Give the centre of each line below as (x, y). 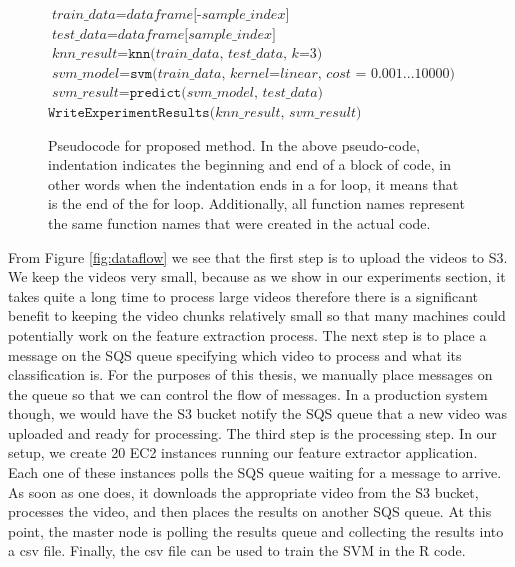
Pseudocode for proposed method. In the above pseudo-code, (234, 144)
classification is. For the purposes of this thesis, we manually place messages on (250, 374)
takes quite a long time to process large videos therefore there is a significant (243, 295)
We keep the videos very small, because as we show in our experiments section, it (257, 276)
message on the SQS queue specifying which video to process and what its (235, 354)
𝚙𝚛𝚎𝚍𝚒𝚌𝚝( (158, 93)
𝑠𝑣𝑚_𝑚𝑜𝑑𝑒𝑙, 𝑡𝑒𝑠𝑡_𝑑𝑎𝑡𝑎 (252, 93)
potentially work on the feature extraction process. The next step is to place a (247, 334)
